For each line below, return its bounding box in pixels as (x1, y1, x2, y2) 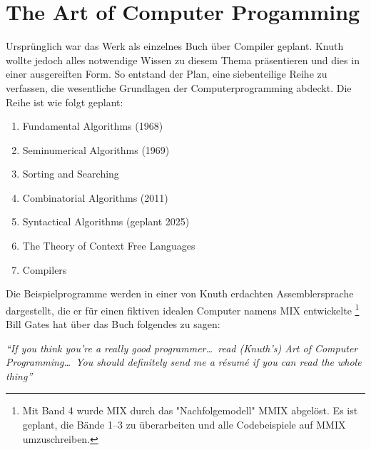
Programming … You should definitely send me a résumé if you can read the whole (6, 354, 362, 369)
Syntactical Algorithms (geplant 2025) (22, 214, 190, 229)
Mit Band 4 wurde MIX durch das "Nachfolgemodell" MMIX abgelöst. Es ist (22, 403, 358, 418)
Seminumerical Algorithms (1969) (22, 142, 170, 157)
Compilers (22, 262, 67, 277)
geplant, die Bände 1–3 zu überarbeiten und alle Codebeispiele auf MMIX (22, 417, 346, 432)
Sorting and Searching (22, 166, 119, 181)
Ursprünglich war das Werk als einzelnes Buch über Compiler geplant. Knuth (6, 39, 344, 53)
